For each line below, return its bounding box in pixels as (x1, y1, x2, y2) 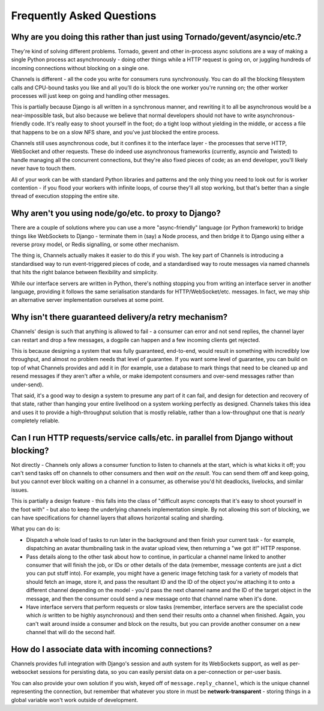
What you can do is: (11, 525, 61, 532)
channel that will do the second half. (26, 629, 116, 636)
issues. (11, 486, 29, 493)
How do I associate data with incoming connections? (11, 644, 212, 654)
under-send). (11, 381, 44, 388)
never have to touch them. (11, 165, 76, 172)
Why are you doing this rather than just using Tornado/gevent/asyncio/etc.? (11, 32, 302, 42)
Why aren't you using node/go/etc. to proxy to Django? (11, 208, 221, 218)
